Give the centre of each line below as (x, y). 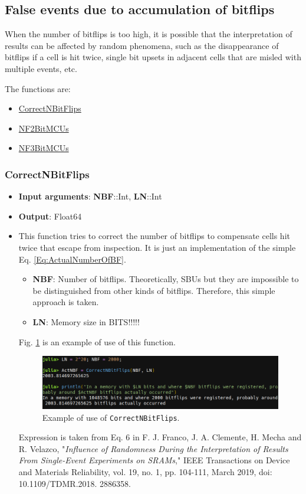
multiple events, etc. (41, 68)
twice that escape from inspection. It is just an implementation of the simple (157, 247)
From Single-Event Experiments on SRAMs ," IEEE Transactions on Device (154, 460)
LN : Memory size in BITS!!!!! (86, 321)
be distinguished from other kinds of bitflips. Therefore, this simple (154, 290)
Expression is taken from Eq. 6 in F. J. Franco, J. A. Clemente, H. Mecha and (160, 437)
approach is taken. (66, 302)
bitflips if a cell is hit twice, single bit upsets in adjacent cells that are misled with (153, 57)
